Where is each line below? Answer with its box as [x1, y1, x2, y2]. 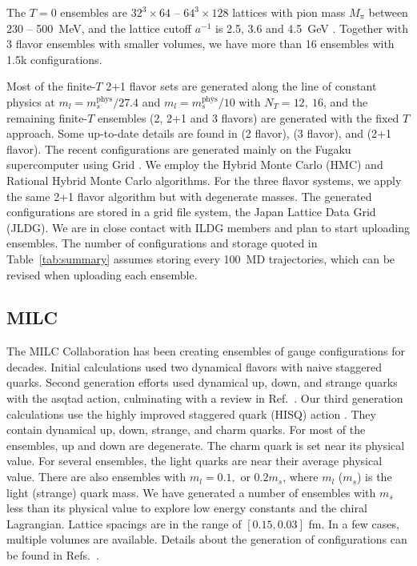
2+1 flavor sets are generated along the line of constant [106, 78, 377, 94]
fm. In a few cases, [308, 515, 399, 532]
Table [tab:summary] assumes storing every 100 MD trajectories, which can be [6, 250, 395, 267]
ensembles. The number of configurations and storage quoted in [6, 235, 318, 251]
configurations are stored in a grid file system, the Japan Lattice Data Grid [6, 203, 376, 220]
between [368, 4, 408, 20]
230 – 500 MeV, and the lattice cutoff [6, 19, 191, 36]
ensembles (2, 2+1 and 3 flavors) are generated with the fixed [98, 109, 399, 126]
